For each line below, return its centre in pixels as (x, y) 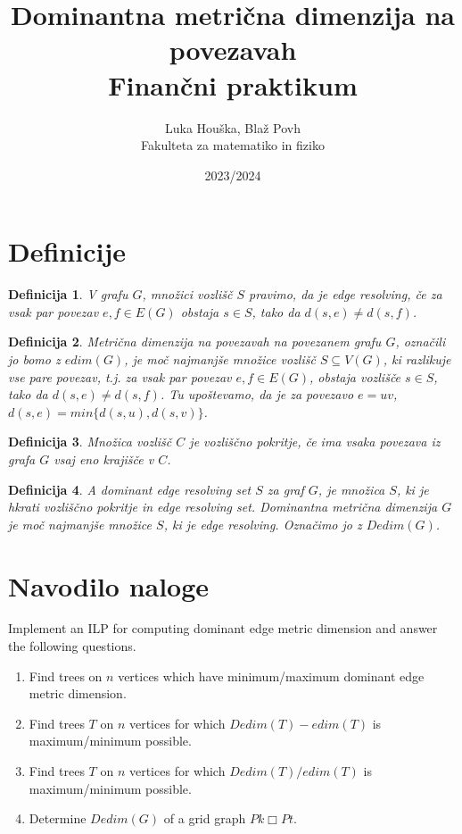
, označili (421, 342)
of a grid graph (205, 818)
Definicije (67, 251)
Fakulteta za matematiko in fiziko (233, 145)
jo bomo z (34, 359)
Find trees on (66, 676)
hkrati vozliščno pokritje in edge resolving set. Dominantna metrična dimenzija (223, 507)
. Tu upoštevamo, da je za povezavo (257, 394)
